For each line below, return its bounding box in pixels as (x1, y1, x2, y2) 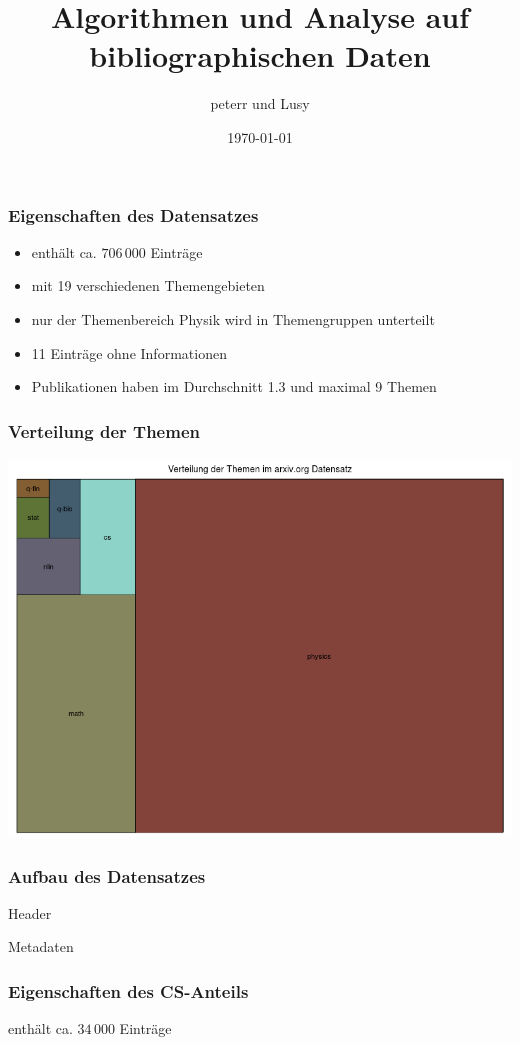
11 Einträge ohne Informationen (31, 342, 227, 363)
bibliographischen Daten (89, 35, 431, 76)
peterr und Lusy (210, 93, 310, 114)
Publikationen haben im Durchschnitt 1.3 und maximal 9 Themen (31, 376, 437, 397)
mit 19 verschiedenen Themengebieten (31, 275, 265, 296)
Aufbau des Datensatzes (8, 863, 206, 888)
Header (8, 902, 52, 923)
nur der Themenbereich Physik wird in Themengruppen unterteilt (31, 308, 435, 329)
